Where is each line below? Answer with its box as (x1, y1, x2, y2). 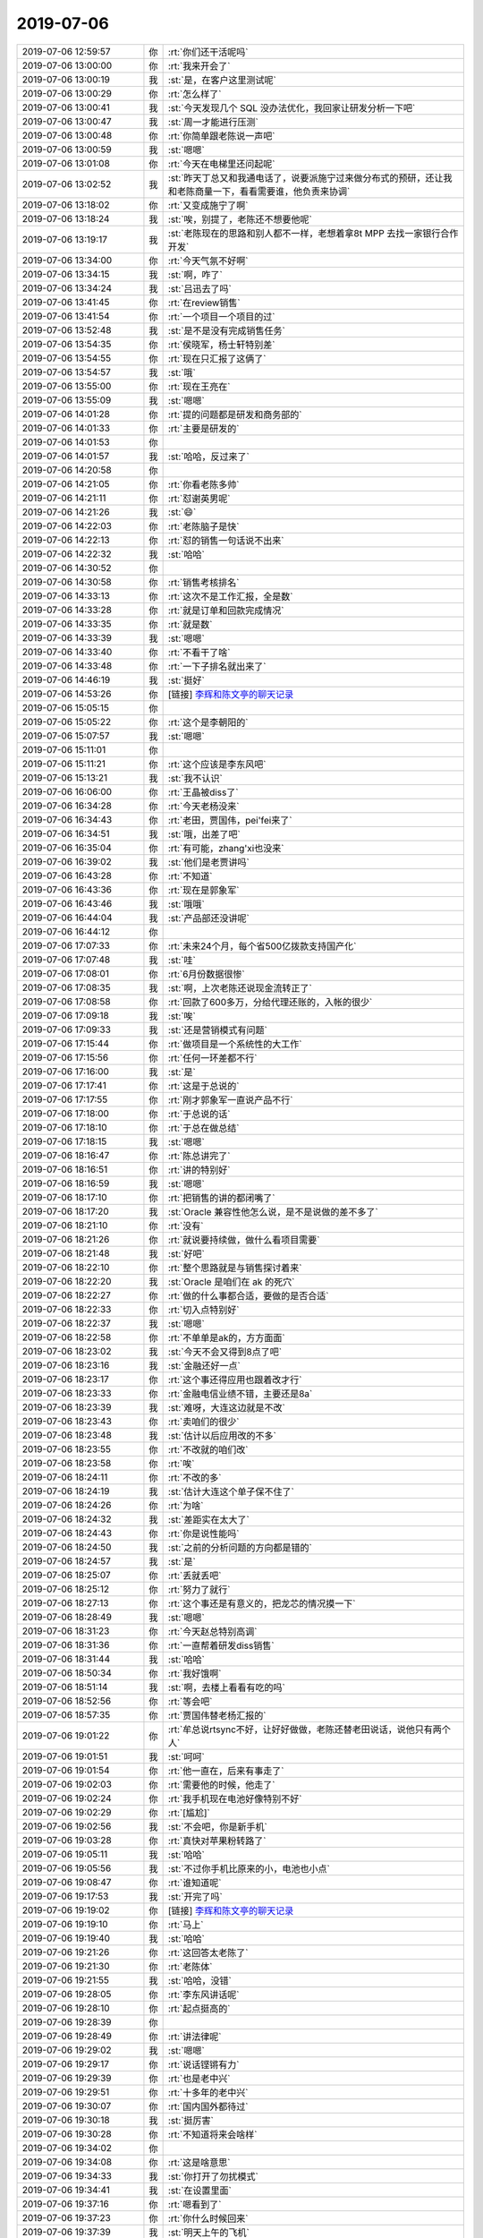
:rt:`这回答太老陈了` (167, 1946, 249, 1959)
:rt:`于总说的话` (167, 1107, 231, 1120)
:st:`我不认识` (167, 772, 224, 784)
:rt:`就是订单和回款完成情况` (167, 604, 284, 617)
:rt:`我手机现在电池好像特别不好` (167, 1792, 302, 1805)
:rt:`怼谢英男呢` (167, 492, 231, 505)
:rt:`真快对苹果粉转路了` (167, 1834, 267, 1847)
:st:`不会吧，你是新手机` (167, 1820, 268, 1832)
